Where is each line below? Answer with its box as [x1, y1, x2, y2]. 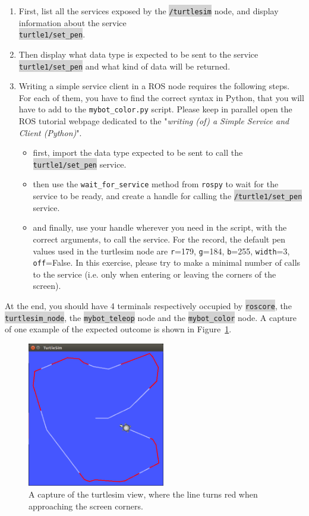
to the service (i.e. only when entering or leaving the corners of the [33, 268, 276, 280]
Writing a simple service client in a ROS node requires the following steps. [18, 80, 290, 92]
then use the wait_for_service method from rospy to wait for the [33, 178, 279, 190]
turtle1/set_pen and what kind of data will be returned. [18, 59, 231, 72]
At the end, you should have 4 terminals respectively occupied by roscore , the [5, 300, 292, 312]
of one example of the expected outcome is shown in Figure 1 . [5, 323, 232, 335]
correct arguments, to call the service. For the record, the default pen [33, 232, 286, 245]
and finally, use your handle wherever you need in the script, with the [33, 221, 287, 234]
